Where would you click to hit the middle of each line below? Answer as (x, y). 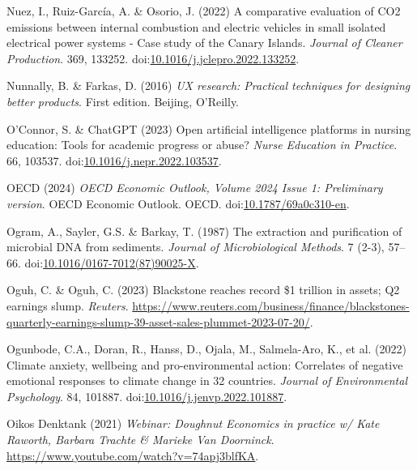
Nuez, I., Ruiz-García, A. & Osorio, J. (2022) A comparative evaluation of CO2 (204, 11)
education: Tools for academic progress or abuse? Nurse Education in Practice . (202, 145)
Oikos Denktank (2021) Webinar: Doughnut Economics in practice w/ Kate (193, 423)
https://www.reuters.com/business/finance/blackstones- (271, 305)
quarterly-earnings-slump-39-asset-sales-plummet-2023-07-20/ (158, 321)
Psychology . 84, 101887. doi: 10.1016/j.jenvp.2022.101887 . (147, 396)
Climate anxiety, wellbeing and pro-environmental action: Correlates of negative (205, 364)
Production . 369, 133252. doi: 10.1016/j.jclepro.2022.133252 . (153, 58)
